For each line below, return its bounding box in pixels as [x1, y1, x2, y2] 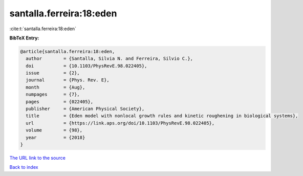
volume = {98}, [26, 127, 83, 133]
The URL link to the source [9, 155, 66, 161]
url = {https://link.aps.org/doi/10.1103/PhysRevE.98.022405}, [26, 120, 215, 126]
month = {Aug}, [26, 84, 85, 90]
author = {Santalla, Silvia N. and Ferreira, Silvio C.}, [26, 56, 193, 61]
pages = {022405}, [26, 99, 94, 104]
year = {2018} [26, 135, 85, 140]
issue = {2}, [26, 70, 80, 76]
